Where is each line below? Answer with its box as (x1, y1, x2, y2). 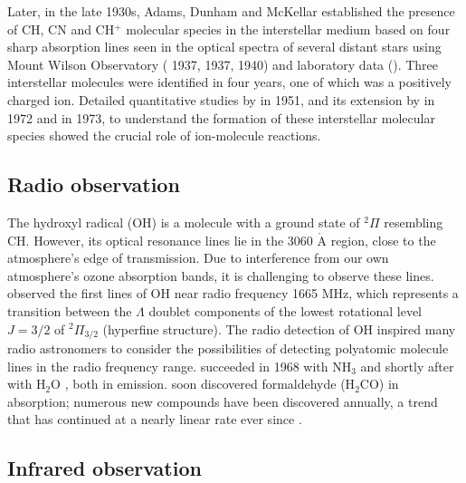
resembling (384, 212, 443, 231)
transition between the (7, 301, 132, 320)
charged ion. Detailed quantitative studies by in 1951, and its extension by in (7, 90, 435, 109)
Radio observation (7, 170, 180, 198)
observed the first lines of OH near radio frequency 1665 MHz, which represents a (7, 284, 459, 303)
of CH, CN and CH (7, 19, 115, 38)
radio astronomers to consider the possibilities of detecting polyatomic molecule (7, 338, 449, 357)
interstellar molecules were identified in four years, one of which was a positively (7, 72, 452, 92)
